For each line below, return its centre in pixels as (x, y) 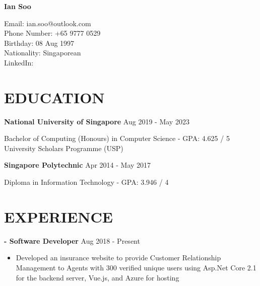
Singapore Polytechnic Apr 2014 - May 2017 (78, 165)
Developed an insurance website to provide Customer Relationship (118, 258)
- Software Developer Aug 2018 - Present (72, 240)
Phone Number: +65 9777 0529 (52, 33)
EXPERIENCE (58, 216)
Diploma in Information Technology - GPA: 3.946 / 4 (86, 182)
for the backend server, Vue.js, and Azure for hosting (97, 277)
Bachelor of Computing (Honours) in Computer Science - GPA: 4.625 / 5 (117, 138)
